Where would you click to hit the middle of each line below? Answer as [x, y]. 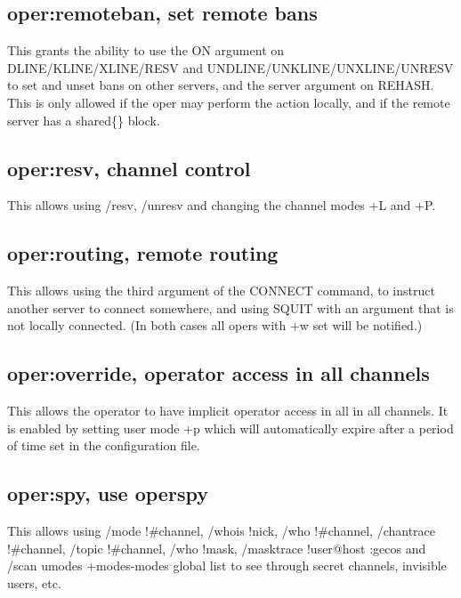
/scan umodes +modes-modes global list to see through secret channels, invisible [227, 566]
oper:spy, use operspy [108, 493]
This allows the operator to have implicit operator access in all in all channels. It [228, 411]
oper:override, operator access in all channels [218, 373]
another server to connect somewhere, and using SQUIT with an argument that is [230, 307]
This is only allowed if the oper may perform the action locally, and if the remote [229, 102]
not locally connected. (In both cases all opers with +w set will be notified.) [215, 325]
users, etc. [34, 582]
